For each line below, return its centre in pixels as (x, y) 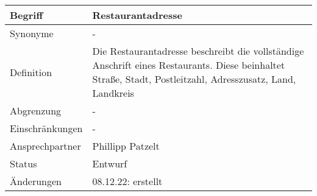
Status (23, 163)
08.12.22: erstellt (127, 181)
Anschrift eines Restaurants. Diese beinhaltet (189, 65)
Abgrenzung (36, 110)
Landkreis (113, 93)
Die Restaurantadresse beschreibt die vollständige (198, 51)
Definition (31, 72)
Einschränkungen (46, 128)
